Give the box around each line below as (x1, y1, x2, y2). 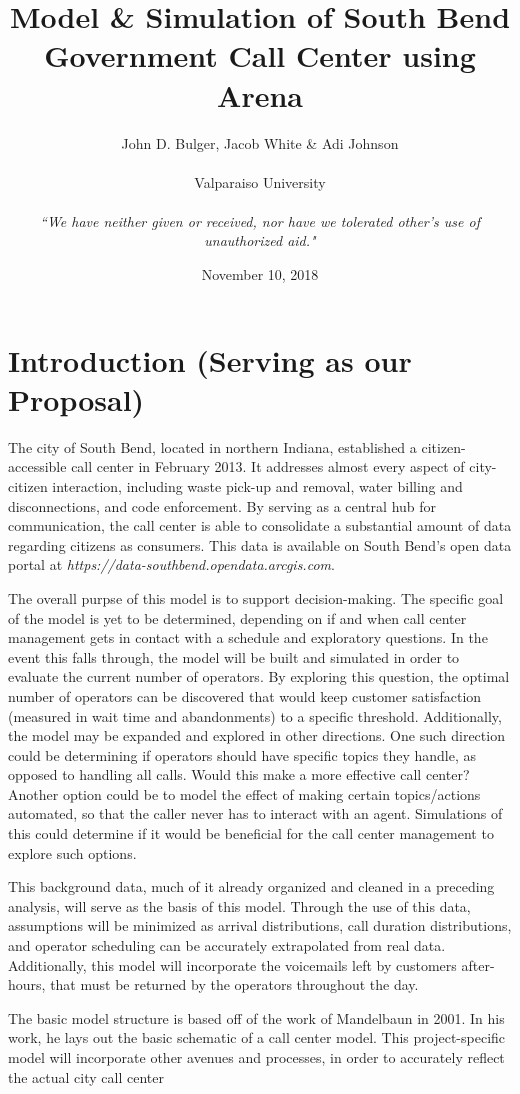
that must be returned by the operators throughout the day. (50, 974, 419, 995)
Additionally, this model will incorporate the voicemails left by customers (8, 954, 457, 975)
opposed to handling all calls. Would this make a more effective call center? (8, 764, 470, 785)
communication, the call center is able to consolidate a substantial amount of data (8, 515, 512, 536)
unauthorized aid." (204, 230, 316, 251)
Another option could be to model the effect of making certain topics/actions (8, 783, 481, 804)
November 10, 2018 (201, 264, 319, 285)
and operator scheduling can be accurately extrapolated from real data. (8, 935, 446, 956)
